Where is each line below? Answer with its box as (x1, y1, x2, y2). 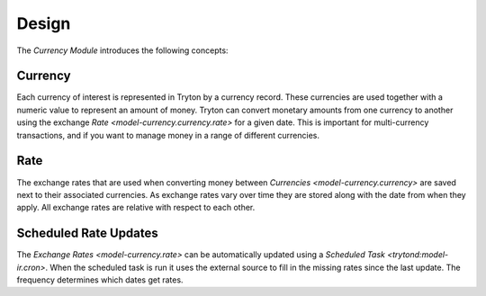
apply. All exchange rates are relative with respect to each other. (16, 202, 256, 213)
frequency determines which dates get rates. (16, 274, 184, 285)
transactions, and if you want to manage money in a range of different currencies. (16, 130, 319, 140)
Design (16, 13, 71, 33)
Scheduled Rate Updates (16, 226, 159, 241)
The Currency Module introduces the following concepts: (16, 45, 229, 56)
